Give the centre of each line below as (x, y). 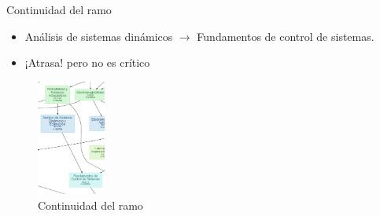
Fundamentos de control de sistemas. (286, 36)
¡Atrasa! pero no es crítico (87, 62)
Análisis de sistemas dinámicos (99, 36)
